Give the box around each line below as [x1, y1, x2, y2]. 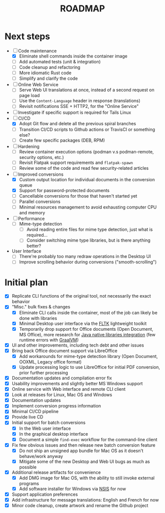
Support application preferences [11, 491, 78, 498]
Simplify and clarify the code [19, 75, 78, 82]
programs [19, 481, 39, 486]
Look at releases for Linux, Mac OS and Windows [11, 392, 112, 398]
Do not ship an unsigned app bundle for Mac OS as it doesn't [19, 448, 144, 454]
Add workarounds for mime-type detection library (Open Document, [19, 353, 158, 359]
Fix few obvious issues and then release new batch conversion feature [11, 442, 156, 448]
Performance [18, 216, 45, 222]
